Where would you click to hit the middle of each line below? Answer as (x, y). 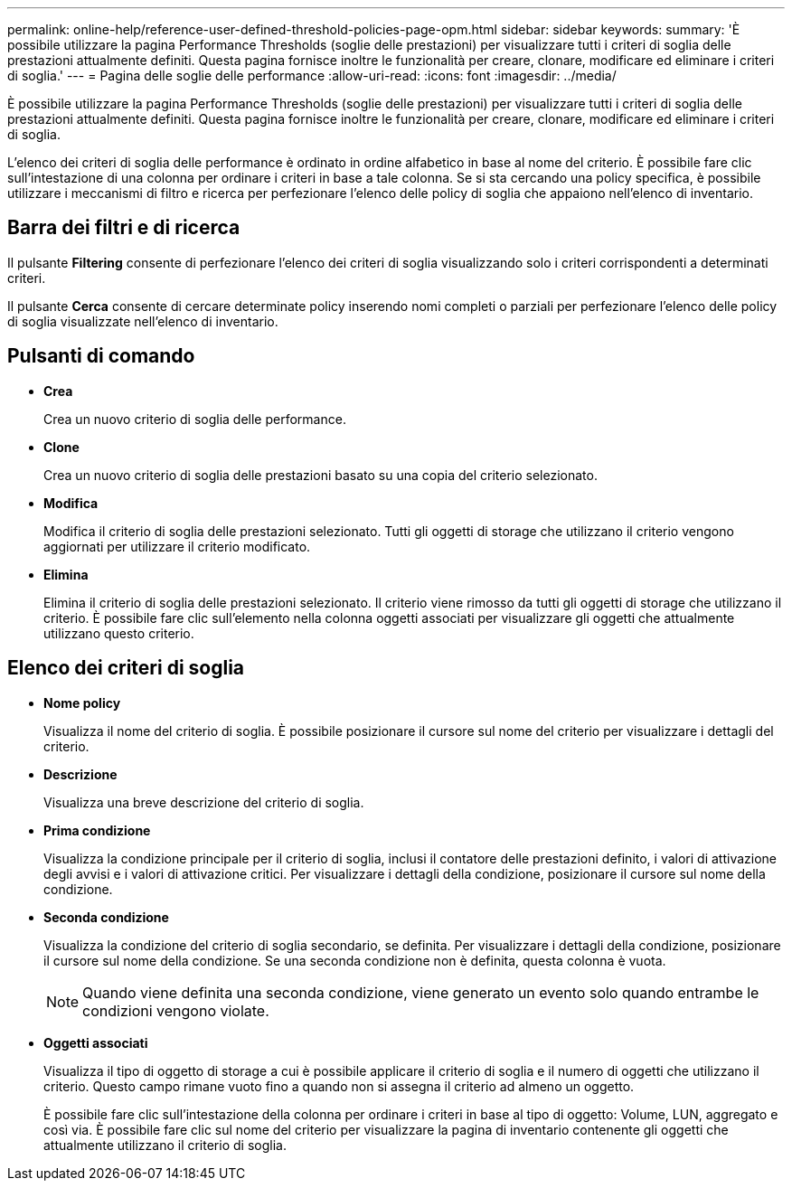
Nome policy (82, 702)
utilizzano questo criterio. (119, 633)
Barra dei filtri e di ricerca (124, 228)
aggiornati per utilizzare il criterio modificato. (177, 546)
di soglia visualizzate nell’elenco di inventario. (143, 321)
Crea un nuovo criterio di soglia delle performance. (195, 419)
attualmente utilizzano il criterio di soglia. (165, 1145)
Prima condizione (97, 830)
